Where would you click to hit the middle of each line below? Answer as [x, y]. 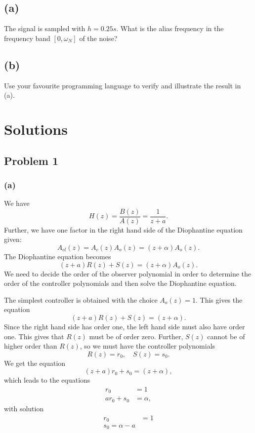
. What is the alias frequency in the [170, 28]
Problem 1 [31, 160]
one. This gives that [34, 336]
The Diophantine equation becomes [58, 256]
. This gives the [219, 299]
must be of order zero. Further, [136, 336]
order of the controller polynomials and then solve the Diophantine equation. [120, 283]
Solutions [36, 129]
